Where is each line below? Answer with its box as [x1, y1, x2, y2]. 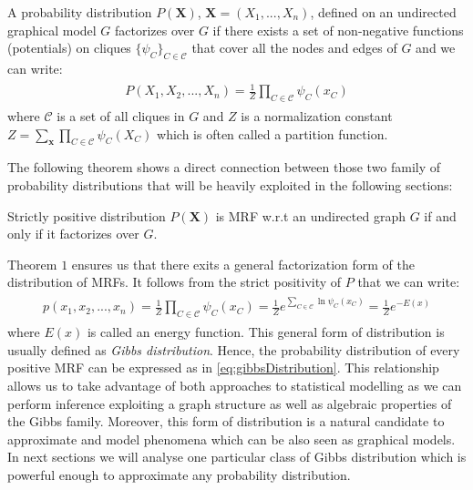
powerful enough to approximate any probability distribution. [7, 464, 351, 484]
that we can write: [357, 272, 460, 291]
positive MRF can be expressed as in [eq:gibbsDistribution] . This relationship [7, 358, 439, 377]
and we [416, 38, 456, 57]
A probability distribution [7, 3, 152, 21]
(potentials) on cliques [7, 38, 131, 57]
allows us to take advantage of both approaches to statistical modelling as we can [7, 376, 462, 394]
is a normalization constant [241, 106, 393, 125]
